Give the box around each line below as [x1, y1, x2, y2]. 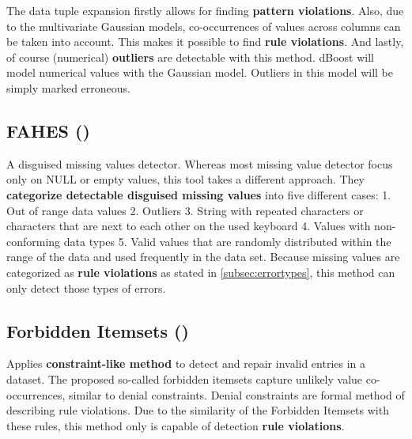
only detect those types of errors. [6, 279, 166, 296]
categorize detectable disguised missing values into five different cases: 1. [6, 186, 391, 202]
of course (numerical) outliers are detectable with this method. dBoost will [6, 48, 374, 65]
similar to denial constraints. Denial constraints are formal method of [69, 386, 405, 403]
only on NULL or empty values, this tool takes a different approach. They [6, 171, 365, 187]
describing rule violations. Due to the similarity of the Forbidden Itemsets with [6, 402, 389, 418]
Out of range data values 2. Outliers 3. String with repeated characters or [6, 202, 364, 218]
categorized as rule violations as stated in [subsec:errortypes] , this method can [6, 263, 395, 280]
